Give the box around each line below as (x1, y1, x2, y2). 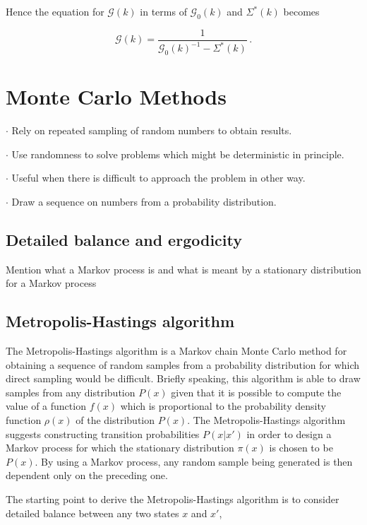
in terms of (140, 4, 187, 18)
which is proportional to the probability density (120, 399, 326, 413)
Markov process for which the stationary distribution (6, 440, 234, 455)
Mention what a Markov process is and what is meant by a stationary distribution (6, 261, 361, 276)
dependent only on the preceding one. (6, 468, 168, 483)
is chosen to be (269, 440, 333, 455)
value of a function (6, 399, 86, 413)
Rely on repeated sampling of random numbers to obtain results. (11, 123, 292, 138)
